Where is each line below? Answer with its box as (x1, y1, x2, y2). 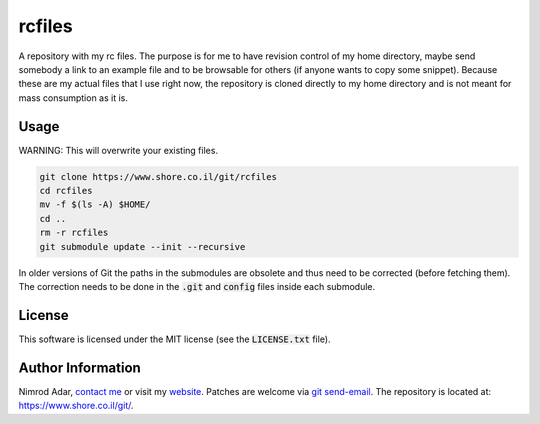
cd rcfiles (39, 185, 93, 196)
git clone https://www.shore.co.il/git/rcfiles (39, 171, 277, 182)
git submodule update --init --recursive (39, 241, 246, 252)
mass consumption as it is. (18, 91, 129, 104)
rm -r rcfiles (39, 227, 109, 239)
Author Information (18, 359, 142, 376)
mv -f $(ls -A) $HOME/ (39, 199, 151, 210)
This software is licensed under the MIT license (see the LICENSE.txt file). (18, 333, 331, 345)
